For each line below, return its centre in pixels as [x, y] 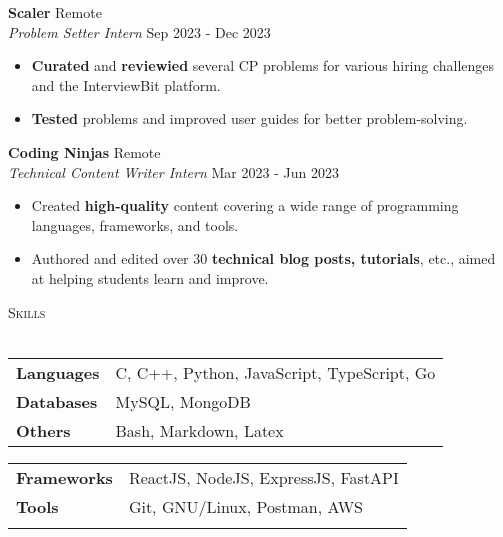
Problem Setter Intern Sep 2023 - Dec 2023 [139, 31]
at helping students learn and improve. [150, 277]
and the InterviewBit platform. [126, 84]
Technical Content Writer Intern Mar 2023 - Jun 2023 [173, 171]
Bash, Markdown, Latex [199, 430]
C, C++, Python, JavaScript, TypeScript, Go [275, 372]
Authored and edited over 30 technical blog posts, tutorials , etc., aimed [263, 258]
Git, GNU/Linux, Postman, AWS [246, 506]
